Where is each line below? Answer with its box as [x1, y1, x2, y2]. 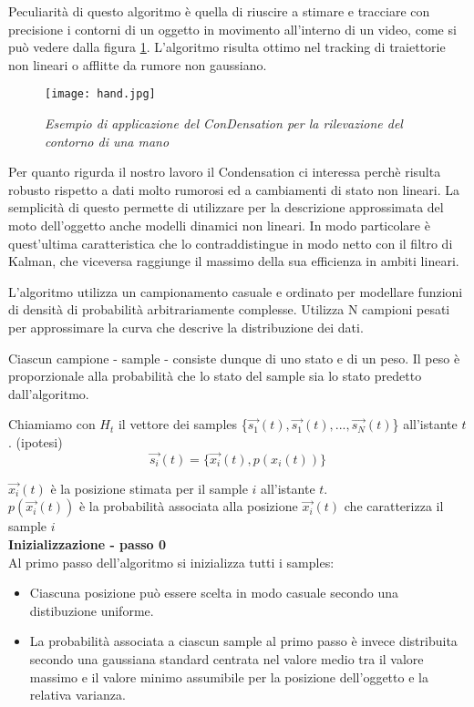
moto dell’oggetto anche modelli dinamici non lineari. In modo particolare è [8, 216, 430, 234]
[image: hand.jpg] [45, 87, 156, 101]
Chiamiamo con [8, 415, 96, 434]
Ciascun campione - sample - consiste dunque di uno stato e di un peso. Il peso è [8, 348, 460, 367]
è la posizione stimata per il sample [50, 478, 248, 497]
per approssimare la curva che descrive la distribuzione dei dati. [8, 317, 364, 336]
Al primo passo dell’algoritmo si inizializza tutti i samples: [8, 552, 335, 571]
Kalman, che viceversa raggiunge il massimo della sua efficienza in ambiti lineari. [8, 251, 459, 271]
